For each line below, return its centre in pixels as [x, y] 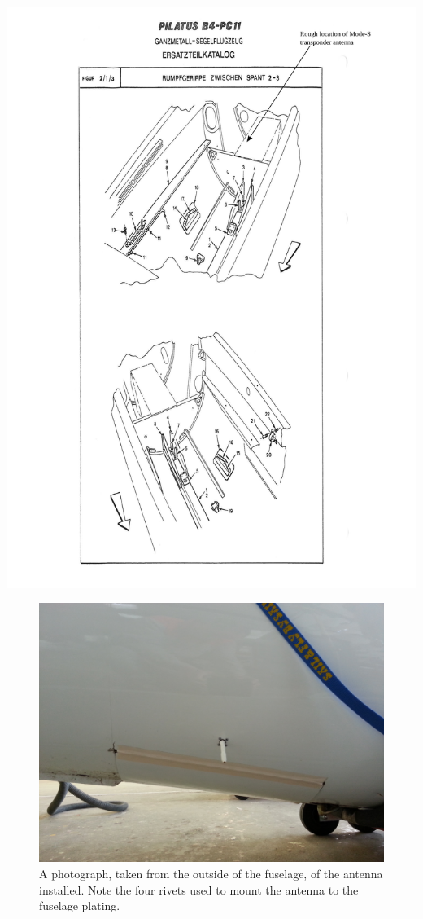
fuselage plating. [80, 906]
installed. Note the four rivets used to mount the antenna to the [199, 889]
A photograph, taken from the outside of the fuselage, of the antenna [211, 873]
